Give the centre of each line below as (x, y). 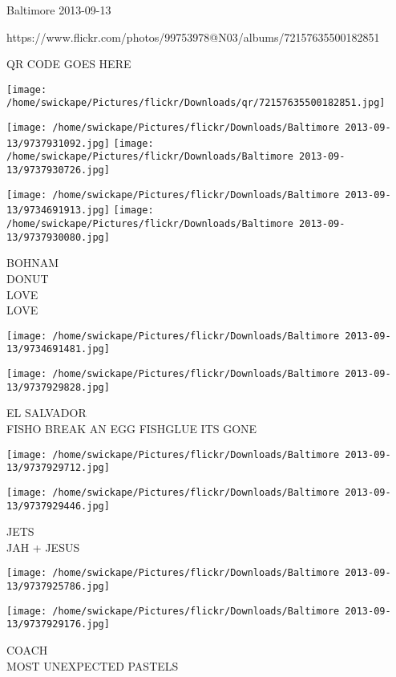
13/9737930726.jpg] (58, 170)
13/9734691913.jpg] (58, 211)
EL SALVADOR (46, 413)
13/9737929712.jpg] (58, 468)
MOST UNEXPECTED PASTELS (93, 665)
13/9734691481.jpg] (58, 349)
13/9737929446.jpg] (58, 506)
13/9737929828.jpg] (58, 387)
